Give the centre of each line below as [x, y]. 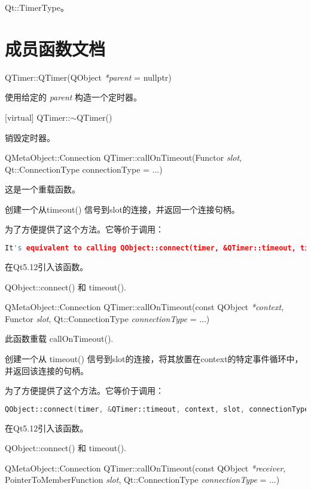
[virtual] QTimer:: [38, 117]
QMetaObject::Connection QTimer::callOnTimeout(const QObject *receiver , [145, 468]
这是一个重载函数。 [42, 189]
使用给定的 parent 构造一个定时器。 [74, 97]
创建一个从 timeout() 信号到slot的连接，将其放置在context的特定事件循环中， [154, 358]
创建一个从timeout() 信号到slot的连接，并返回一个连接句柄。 [122, 209]
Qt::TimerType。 [37, 7]
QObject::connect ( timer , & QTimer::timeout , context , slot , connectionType [157, 409]
